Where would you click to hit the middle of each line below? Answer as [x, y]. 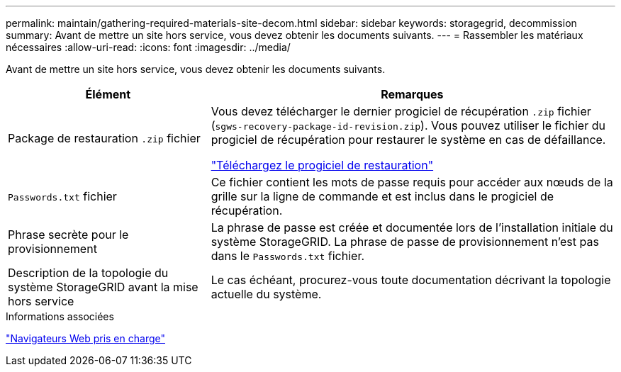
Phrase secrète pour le [68, 235]
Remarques [412, 94]
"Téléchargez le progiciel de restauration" [322, 165]
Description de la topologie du [88, 273]
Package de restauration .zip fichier [104, 138]
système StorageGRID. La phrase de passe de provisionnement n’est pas [405, 242]
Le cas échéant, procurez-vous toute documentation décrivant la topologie [411, 280]
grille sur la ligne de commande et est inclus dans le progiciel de [382, 196]
